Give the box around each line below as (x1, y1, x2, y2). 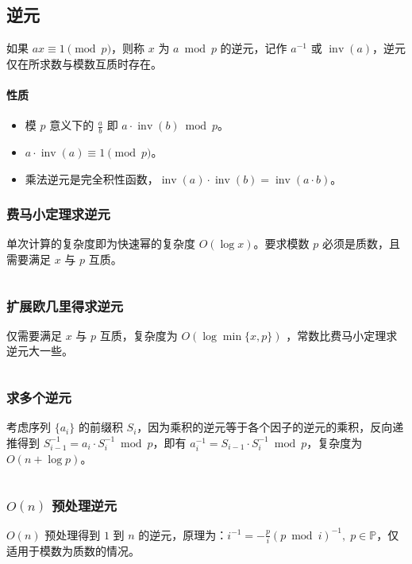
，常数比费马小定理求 (286, 326, 398, 343)
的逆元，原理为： (138, 526, 228, 543)
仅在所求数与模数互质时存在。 (6, 55, 162, 71)
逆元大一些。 (6, 342, 73, 359)
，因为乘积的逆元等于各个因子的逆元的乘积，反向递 (137, 419, 404, 435)
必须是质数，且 (322, 235, 400, 252)
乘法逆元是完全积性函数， (25, 170, 159, 187)
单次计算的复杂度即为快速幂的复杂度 (6, 235, 195, 252)
